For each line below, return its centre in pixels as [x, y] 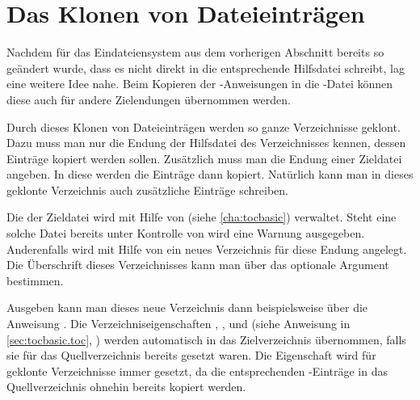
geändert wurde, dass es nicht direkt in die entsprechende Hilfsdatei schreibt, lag [206, 67]
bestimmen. [35, 280]
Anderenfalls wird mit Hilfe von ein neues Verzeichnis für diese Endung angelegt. [207, 248]
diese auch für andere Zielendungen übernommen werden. [149, 99]
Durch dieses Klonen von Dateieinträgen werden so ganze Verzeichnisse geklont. [204, 126]
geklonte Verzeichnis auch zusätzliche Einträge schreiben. [147, 189]
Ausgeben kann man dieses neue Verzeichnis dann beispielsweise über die [187, 307]
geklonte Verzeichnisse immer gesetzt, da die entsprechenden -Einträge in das [197, 371]
